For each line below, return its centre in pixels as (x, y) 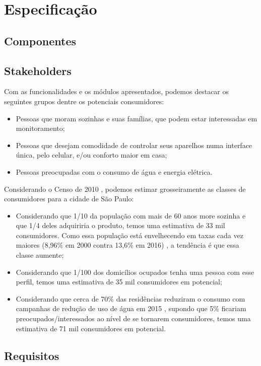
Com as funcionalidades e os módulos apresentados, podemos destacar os (117, 91)
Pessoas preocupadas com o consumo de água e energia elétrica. (114, 171)
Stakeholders (38, 70)
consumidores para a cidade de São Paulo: (69, 199)
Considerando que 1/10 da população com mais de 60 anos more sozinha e (131, 215)
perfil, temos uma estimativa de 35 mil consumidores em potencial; (119, 282)
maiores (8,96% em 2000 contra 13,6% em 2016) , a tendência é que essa (127, 245)
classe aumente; (40, 255)
